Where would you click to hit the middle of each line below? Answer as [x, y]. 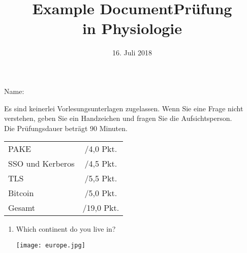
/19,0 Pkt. [101, 208]
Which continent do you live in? [66, 229]
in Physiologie [132, 28]
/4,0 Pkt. [101, 149]
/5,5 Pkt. [101, 178]
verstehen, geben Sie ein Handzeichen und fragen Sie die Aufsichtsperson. [118, 118]
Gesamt [22, 208]
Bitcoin [21, 193]
